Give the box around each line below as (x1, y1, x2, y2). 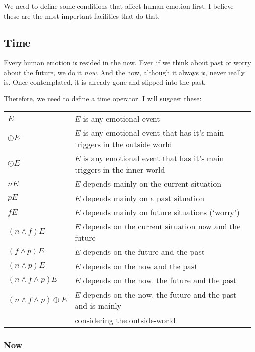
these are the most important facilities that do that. (4, 10, 160, 21)
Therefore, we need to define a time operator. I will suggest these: (4, 93, 202, 103)
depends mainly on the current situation (83, 177, 222, 189)
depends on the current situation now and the (83, 220, 241, 232)
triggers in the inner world (75, 163, 165, 175)
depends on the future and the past (83, 246, 204, 257)
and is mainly (75, 300, 122, 311)
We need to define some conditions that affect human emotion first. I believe (4, 1, 234, 11)
